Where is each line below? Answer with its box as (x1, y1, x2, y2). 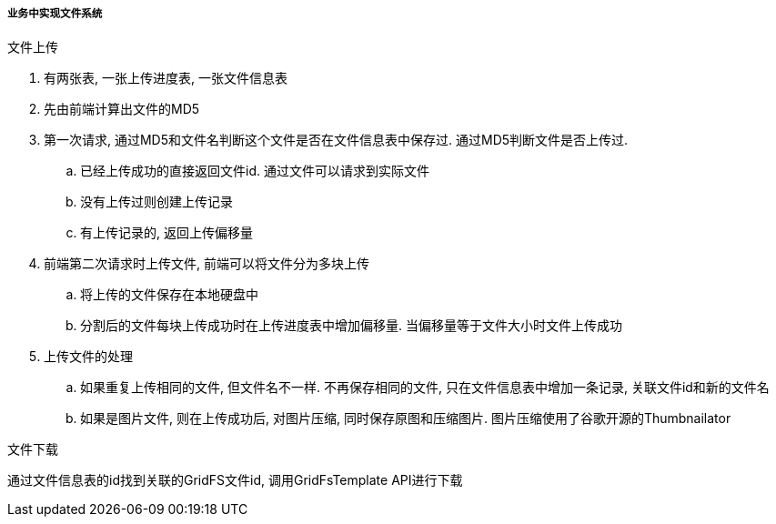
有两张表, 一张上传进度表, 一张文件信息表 (44, 70, 287, 86)
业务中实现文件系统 (7, 7, 103, 20)
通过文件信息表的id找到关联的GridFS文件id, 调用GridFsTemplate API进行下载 (7, 472, 463, 489)
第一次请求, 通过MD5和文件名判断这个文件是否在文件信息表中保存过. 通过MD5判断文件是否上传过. (44, 132, 629, 148)
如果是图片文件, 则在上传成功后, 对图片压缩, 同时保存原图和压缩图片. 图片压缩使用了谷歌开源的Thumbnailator (80, 410, 731, 427)
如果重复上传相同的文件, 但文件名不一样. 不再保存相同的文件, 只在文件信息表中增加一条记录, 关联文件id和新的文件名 (80, 379, 770, 396)
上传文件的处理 (44, 348, 133, 365)
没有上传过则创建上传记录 (80, 194, 233, 210)
